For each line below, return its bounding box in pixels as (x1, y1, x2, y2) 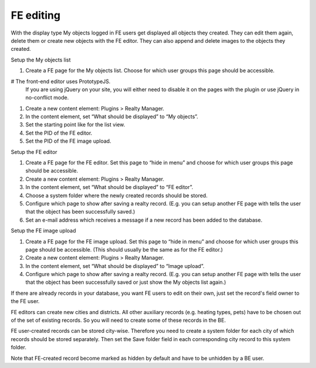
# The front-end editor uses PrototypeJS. (11, 78, 111, 85)
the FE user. (11, 298, 40, 305)
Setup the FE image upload (11, 227, 76, 234)
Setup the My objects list (11, 56, 71, 63)
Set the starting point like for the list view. (25, 121, 125, 128)
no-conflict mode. (25, 94, 69, 101)
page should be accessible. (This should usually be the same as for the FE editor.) (25, 246, 224, 253)
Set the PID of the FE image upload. (25, 137, 111, 145)
